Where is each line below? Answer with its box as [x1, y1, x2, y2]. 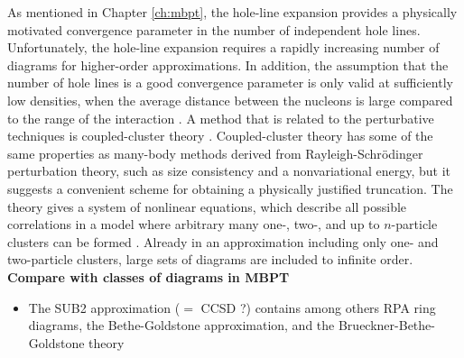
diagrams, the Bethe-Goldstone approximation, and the [28, 316, 335, 335]
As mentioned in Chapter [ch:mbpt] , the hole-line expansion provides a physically [7, 3, 458, 21]
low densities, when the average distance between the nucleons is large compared [7, 90, 453, 109]
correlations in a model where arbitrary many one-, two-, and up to [7, 215, 380, 234]
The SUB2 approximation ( [28, 298, 181, 317]
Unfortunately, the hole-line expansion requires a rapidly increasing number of [7, 38, 440, 57]
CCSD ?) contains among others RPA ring [200, 298, 436, 317]
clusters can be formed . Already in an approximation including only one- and [7, 232, 439, 251]
